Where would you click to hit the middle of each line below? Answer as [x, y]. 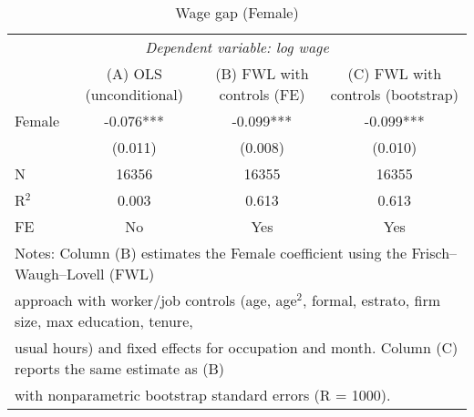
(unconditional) [134, 94]
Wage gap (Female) [237, 12]
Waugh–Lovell [60, 274]
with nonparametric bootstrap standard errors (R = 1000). [203, 395]
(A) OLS [134, 73]
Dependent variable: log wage [237, 47]
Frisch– [434, 253]
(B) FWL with [262, 73]
